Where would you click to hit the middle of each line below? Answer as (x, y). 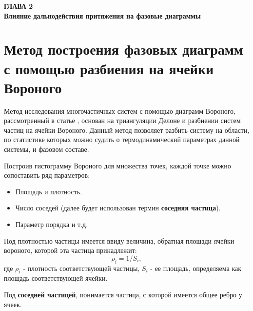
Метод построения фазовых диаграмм (124, 49)
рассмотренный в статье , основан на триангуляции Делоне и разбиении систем (122, 120)
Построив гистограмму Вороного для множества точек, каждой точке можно (117, 165)
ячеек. (13, 304)
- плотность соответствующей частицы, (81, 268)
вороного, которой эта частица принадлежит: (70, 250)
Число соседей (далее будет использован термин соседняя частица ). (118, 208)
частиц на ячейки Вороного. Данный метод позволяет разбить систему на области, (127, 130)
